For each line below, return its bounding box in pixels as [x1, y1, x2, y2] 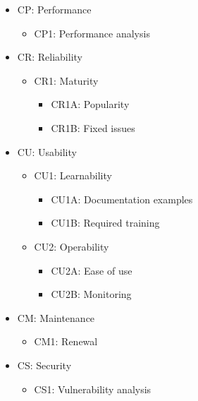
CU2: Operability [34, 239, 109, 253]
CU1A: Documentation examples [51, 191, 193, 206]
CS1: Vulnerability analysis [34, 381, 151, 396]
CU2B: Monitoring [51, 287, 132, 301]
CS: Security [17, 357, 72, 372]
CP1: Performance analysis [34, 25, 150, 40]
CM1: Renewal [34, 334, 98, 349]
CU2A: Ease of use [51, 263, 132, 277]
